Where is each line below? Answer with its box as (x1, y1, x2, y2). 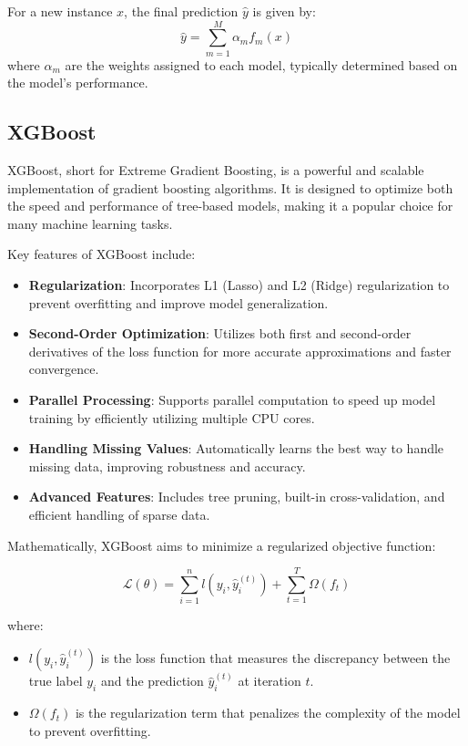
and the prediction (100, 671, 204, 690)
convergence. (28, 359, 99, 378)
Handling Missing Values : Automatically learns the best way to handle (28, 439, 444, 458)
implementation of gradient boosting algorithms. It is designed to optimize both (7, 178, 453, 197)
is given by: (252, 2, 316, 20)
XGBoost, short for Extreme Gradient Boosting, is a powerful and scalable (7, 161, 424, 180)
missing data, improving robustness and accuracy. (28, 456, 306, 475)
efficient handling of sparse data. (28, 505, 210, 524)
